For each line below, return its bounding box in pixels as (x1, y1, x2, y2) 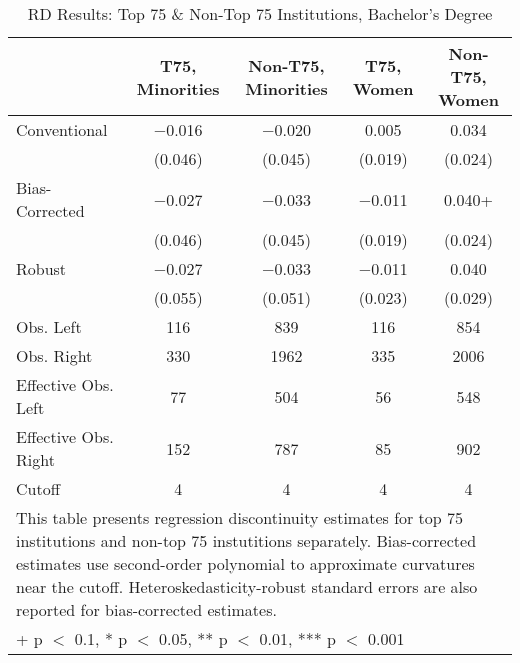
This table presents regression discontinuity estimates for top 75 (16, 506, 464, 529)
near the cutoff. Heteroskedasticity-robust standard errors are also (16, 575, 478, 598)
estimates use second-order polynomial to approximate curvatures (16, 552, 475, 575)
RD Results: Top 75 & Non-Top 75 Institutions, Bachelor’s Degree (27, 2, 493, 25)
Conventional (16, 118, 108, 141)
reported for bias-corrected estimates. (16, 598, 277, 621)
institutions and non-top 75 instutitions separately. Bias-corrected (16, 529, 477, 552)
